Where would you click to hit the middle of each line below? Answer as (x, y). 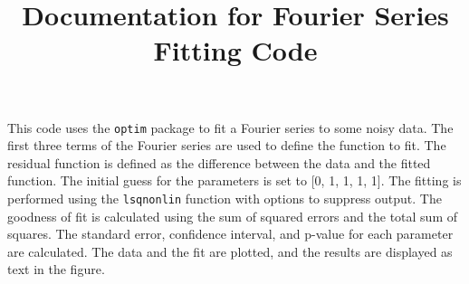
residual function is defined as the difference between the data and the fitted (219, 162)
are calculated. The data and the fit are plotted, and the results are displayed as (230, 251)
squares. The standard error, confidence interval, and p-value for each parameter (230, 234)
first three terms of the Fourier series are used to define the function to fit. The (227, 145)
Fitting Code (235, 50)
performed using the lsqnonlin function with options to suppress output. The (225, 198)
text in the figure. (56, 269)
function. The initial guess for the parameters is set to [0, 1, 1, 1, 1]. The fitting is (234, 180)
